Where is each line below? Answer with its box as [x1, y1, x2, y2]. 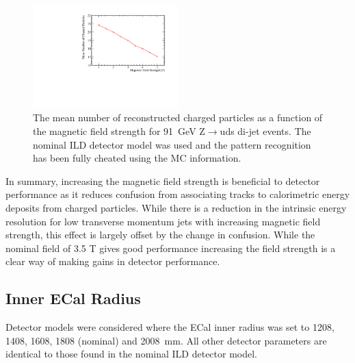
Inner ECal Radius [5, 288, 141, 309]
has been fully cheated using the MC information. [33, 151, 241, 165]
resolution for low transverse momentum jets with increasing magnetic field [5, 214, 321, 228]
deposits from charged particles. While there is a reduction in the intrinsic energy [5, 200, 347, 214]
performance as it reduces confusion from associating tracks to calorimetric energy [5, 187, 350, 201]
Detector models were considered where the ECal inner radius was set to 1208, [5, 320, 334, 334]
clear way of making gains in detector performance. [5, 254, 220, 268]
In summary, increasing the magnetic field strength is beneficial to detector [5, 173, 320, 188]
